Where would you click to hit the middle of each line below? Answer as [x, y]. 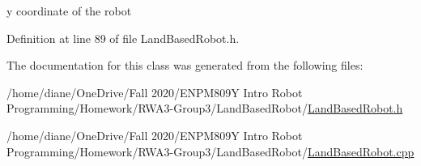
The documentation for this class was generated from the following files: [185, 65]
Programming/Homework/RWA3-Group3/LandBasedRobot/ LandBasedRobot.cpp [210, 151]
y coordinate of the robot [69, 11]
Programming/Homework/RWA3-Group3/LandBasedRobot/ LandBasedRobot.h [205, 108]
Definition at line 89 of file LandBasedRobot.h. [123, 38]
